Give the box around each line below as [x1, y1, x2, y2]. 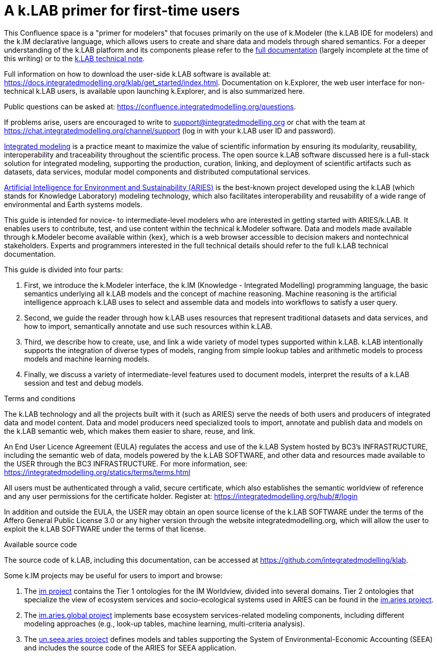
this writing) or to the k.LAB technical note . [4, 54, 145, 63]
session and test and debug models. [24, 378, 144, 387]
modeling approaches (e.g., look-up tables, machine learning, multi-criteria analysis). [24, 619, 305, 628]
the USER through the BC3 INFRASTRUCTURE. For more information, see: [4, 459, 248, 468]
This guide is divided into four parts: [4, 265, 123, 274]
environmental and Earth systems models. [4, 200, 142, 209]
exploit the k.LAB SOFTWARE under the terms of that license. [4, 524, 206, 533]
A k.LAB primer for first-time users [4, 2, 240, 19]
